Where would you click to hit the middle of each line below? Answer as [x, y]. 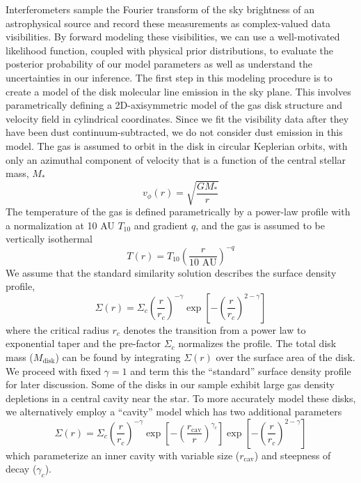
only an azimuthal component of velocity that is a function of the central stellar [176, 159]
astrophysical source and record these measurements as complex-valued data [168, 23]
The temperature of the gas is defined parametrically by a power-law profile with [178, 212]
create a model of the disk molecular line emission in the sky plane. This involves [178, 91]
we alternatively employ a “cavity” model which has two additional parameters [174, 412]
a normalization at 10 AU [60, 225]
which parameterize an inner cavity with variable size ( [123, 455]
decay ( [21, 469]
